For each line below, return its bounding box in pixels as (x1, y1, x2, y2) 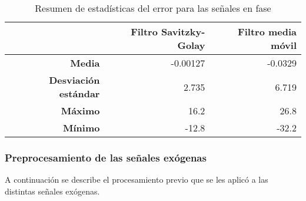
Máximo (61, 104, 100, 117)
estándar (59, 87, 100, 100)
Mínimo (63, 121, 100, 134)
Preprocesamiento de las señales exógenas (5, 150, 207, 164)
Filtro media (238, 25, 297, 38)
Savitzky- (161, 25, 205, 38)
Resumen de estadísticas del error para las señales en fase (35, 1, 271, 15)
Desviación (49, 73, 100, 87)
